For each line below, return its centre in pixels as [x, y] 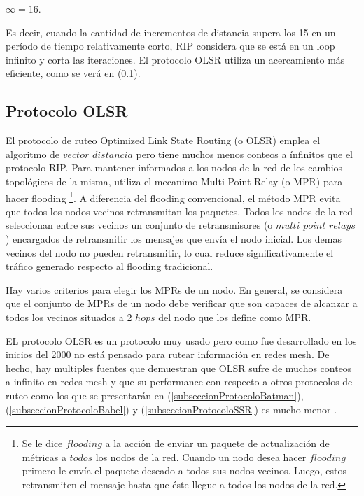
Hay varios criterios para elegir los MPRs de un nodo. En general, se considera [174, 289]
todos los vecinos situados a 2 [69, 317]
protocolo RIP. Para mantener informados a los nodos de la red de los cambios [174, 168]
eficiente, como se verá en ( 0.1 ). [73, 73]
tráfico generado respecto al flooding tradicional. [110, 266]
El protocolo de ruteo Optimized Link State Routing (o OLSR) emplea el [163, 140]
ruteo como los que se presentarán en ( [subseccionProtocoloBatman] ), [155, 395]
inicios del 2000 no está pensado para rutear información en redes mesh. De [168, 354]
